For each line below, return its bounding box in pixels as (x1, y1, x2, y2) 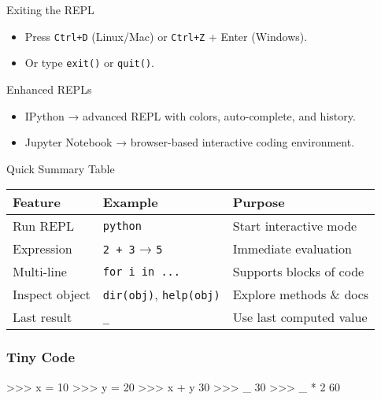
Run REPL (13, 217, 75, 235)
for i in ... (102, 265, 180, 278)
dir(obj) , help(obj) (102, 285, 220, 304)
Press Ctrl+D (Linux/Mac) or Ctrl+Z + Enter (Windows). (24, 28, 308, 44)
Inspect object (13, 285, 91, 304)
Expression (13, 239, 72, 258)
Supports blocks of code (232, 262, 364, 281)
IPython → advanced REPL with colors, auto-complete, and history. (24, 107, 356, 124)
